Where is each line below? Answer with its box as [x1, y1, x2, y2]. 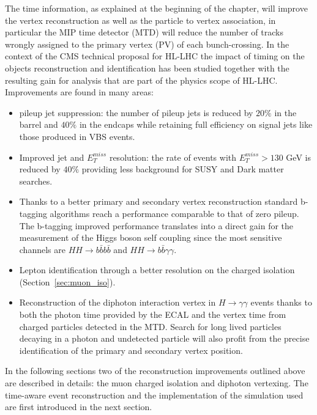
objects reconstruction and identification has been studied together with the [5, 61, 289, 74]
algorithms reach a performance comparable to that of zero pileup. [50, 207, 299, 219]
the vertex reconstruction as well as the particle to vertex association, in [5, 13, 276, 26]
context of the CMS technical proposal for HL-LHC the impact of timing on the [5, 50, 305, 62]
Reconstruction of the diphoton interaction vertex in [19, 296, 216, 309]
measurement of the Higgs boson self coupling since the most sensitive [19, 231, 282, 244]
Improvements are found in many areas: [5, 86, 154, 98]
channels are [19, 243, 65, 255]
